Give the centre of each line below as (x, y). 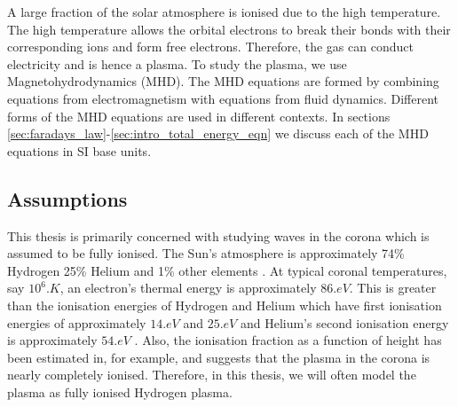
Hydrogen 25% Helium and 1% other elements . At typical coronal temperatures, (227, 270)
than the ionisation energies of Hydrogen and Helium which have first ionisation (225, 305)
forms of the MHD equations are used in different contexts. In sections (199, 116)
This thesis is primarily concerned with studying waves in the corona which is (218, 235)
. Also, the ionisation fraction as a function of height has (288, 340)
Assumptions (67, 198)
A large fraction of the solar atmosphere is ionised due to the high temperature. (224, 12)
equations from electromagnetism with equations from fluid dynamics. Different (223, 98)
